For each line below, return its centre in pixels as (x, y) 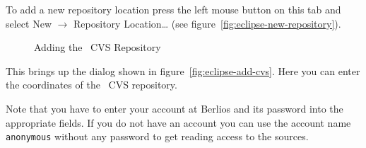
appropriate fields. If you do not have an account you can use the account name (178, 122)
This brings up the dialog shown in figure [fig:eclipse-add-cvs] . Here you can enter (183, 70)
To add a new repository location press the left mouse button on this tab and (173, 9)
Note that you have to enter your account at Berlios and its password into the (175, 108)
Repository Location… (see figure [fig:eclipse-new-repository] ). (207, 23)
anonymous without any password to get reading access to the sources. (157, 136)
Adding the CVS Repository (98, 47)
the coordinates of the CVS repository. (91, 85)
